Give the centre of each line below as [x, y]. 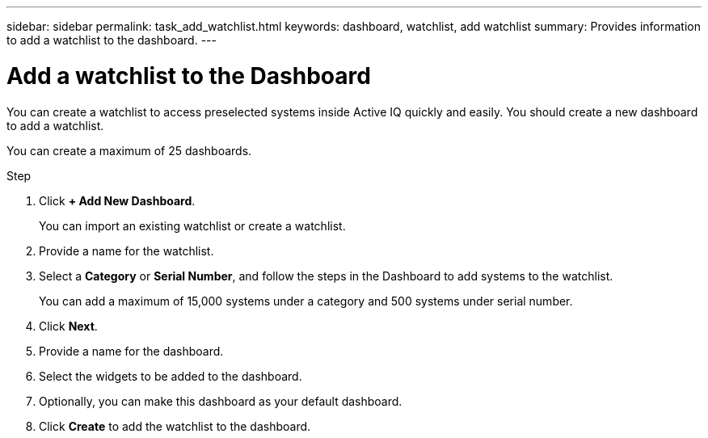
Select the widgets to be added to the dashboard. [171, 376]
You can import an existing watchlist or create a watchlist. [192, 225]
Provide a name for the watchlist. [126, 251]
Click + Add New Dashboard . [117, 200]
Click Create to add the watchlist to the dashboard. [175, 426]
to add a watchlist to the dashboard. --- [112, 40]
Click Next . [68, 326]
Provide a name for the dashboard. [131, 351]
